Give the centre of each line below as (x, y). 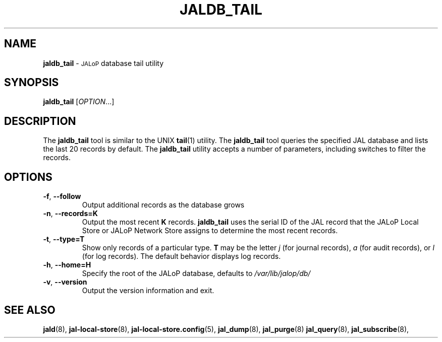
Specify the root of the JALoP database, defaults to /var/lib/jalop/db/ (196, 273)
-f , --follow (62, 196)
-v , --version (65, 282)
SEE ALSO (30, 310)
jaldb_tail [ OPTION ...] (79, 102)
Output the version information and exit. (148, 291)
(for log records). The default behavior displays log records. (181, 256)
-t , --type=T (64, 239)
